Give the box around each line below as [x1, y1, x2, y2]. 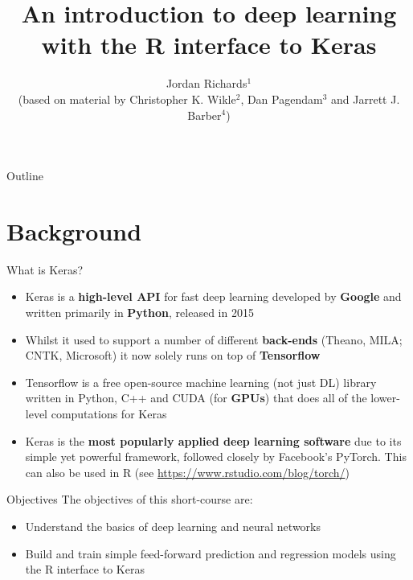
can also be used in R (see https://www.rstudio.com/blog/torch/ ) [25, 463, 350, 480]
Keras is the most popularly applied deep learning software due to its [25, 432, 402, 449]
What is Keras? [6, 261, 84, 278]
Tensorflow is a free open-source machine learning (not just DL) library [25, 373, 377, 390]
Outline [6, 167, 43, 184]
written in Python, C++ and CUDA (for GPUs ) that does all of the [25, 389, 367, 406]
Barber [187, 106, 222, 123]
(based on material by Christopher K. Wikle [18, 90, 236, 107]
